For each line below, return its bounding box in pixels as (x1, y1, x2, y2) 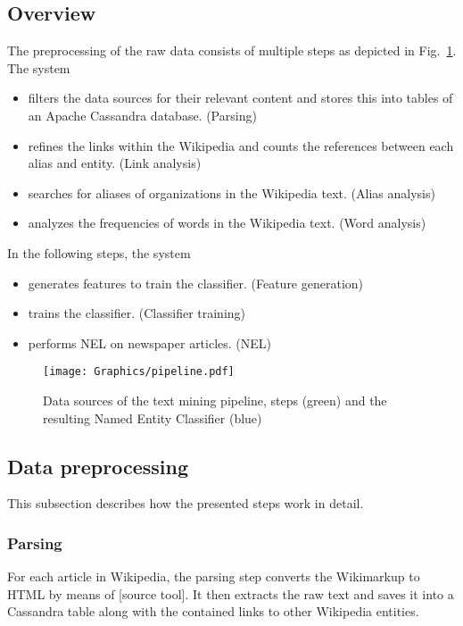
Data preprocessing (7, 452, 189, 480)
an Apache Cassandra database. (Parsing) (28, 105, 257, 124)
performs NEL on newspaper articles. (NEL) (28, 333, 272, 352)
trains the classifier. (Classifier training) (28, 304, 246, 322)
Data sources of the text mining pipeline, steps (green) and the (43, 390, 387, 409)
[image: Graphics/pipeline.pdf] (43, 365, 235, 379)
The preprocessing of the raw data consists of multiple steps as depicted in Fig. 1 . (7, 41, 457, 60)
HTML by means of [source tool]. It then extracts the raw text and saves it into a (7, 584, 454, 603)
